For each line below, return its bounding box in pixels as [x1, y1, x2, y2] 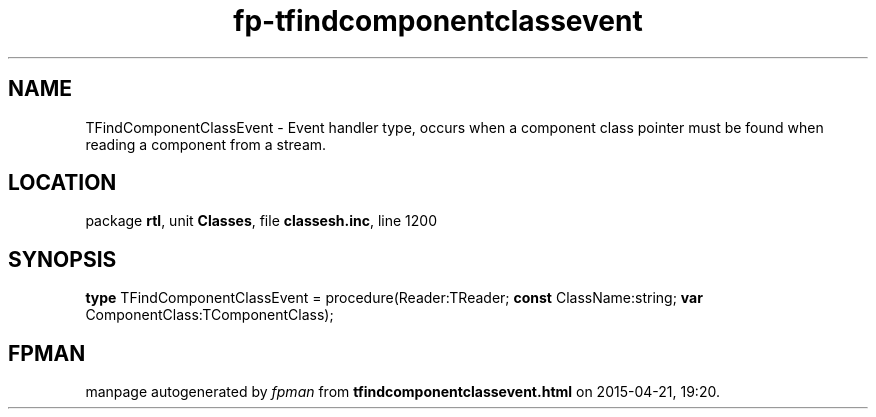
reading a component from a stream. [85, 135, 327, 153]
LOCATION [8, 170, 117, 196]
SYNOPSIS [8, 246, 117, 272]
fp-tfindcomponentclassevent [233, 4, 643, 38]
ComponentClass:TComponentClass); [85, 306, 334, 324]
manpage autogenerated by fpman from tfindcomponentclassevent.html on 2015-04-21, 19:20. [85, 383, 720, 401]
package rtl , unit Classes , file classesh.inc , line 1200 [85, 212, 437, 230]
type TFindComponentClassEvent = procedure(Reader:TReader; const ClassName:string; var [85, 289, 703, 307]
